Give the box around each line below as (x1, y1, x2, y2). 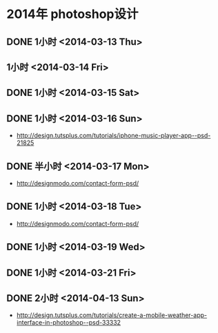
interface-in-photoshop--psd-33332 (16, 319, 121, 327)
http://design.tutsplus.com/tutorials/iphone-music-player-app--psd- (16, 132, 211, 140)
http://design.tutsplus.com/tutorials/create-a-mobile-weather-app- (16, 311, 208, 319)
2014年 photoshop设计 (6, 6, 139, 22)
